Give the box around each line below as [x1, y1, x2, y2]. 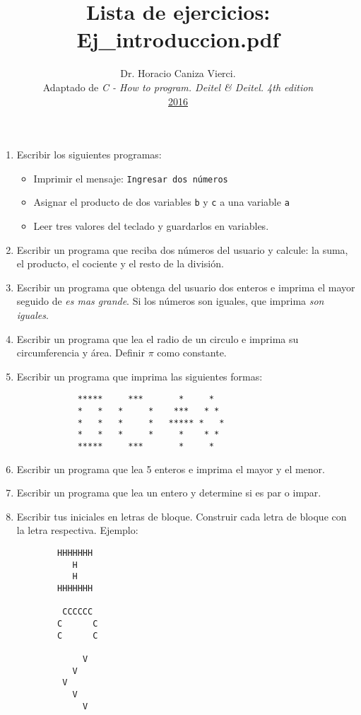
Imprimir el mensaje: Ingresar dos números [33, 170, 228, 185]
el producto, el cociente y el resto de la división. [16, 256, 224, 271]
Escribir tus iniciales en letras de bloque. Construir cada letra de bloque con [16, 508, 347, 523]
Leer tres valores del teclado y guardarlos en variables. [33, 219, 269, 233]
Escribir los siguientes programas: [16, 147, 162, 162]
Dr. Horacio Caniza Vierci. [120, 66, 236, 81]
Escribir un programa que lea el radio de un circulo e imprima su [16, 331, 299, 346]
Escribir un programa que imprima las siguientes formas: [16, 368, 263, 383]
